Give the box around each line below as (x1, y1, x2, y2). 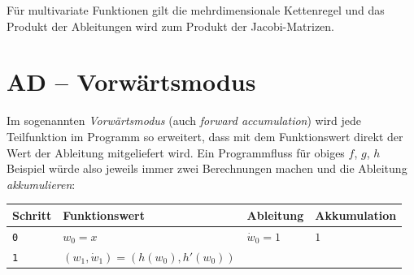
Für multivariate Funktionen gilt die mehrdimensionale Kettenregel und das (7, 2, 385, 18)
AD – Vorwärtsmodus (7, 65, 256, 98)
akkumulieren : (7, 175, 76, 192)
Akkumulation (315, 206, 397, 223)
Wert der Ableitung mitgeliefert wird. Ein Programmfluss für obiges (7, 144, 345, 161)
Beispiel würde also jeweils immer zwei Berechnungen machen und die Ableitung (7, 160, 407, 177)
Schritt (12, 206, 52, 223)
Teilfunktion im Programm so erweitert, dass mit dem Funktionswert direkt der (7, 127, 403, 144)
